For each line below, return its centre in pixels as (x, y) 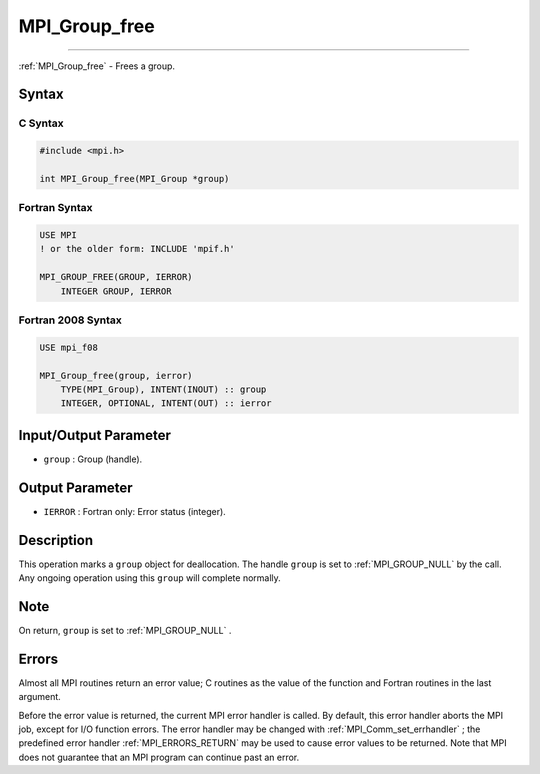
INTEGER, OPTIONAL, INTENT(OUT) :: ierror (166, 403)
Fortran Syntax (55, 208)
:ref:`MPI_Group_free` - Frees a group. (96, 66)
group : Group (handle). (93, 459)
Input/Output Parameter (95, 435)
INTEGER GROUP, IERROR (116, 291)
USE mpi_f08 (69, 347)
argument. (40, 697)
